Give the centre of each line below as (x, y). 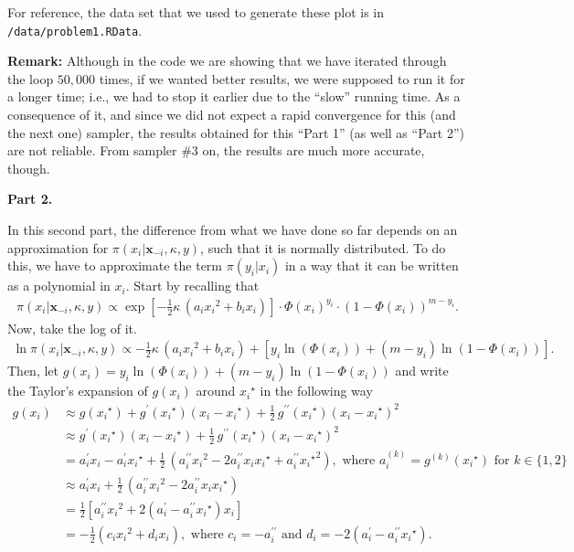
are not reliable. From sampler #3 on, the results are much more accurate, (216, 150)
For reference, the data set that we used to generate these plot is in (196, 12)
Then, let (33, 371)
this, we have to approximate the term (115, 265)
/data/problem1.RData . (75, 30)
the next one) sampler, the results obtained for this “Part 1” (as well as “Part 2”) (236, 132)
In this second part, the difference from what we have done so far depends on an (233, 229)
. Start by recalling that (192, 286)
